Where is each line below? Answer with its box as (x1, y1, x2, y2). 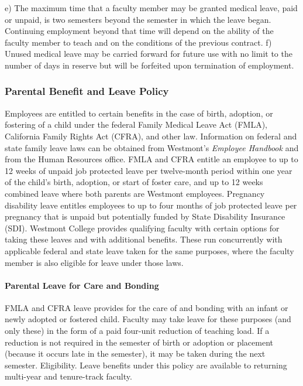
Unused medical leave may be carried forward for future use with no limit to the (5, 47, 292, 60)
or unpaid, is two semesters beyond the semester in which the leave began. (5, 13, 271, 25)
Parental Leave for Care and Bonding (5, 279, 159, 291)
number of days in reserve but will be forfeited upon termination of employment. (5, 59, 294, 71)
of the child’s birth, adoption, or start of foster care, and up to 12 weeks (5, 176, 263, 188)
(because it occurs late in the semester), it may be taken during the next (5, 347, 266, 360)
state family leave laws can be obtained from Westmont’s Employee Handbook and (5, 141, 299, 153)
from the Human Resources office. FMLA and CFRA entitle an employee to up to (5, 153, 298, 165)
